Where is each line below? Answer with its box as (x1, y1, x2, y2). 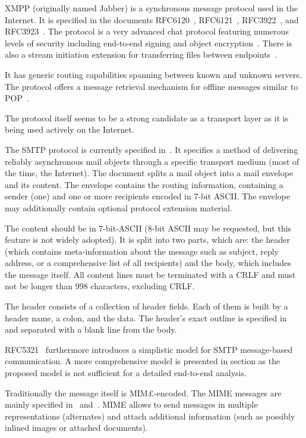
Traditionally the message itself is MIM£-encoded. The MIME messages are (5, 386, 282, 399)
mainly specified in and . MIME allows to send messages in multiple (5, 398, 258, 411)
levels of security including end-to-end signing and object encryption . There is (5, 36, 292, 49)
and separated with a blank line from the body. (5, 323, 177, 336)
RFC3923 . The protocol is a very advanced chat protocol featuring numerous (5, 25, 289, 37)
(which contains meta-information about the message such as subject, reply (5, 245, 279, 257)
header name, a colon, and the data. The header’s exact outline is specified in (5, 311, 287, 324)
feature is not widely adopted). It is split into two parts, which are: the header (5, 233, 290, 246)
